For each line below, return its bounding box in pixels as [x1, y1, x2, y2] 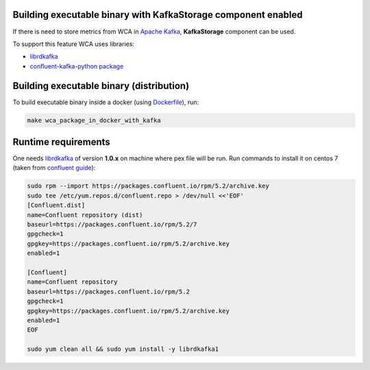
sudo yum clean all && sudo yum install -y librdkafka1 [27, 345, 219, 353]
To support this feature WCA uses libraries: [12, 40, 135, 48]
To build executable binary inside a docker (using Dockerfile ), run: [12, 98, 199, 106]
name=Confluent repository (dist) [27, 211, 143, 219]
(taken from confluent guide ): [12, 164, 96, 172]
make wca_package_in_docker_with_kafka [27, 116, 161, 124]
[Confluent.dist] [27, 201, 86, 209]
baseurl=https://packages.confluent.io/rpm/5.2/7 [27, 221, 197, 229]
